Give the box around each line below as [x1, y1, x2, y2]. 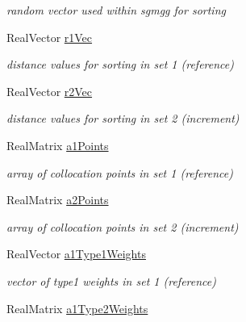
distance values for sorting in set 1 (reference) [6, 56, 234, 73]
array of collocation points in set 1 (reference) [6, 164, 233, 181]
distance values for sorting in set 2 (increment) [6, 110, 240, 127]
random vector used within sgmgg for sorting [6, 2, 226, 18]
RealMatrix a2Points [6, 191, 109, 208]
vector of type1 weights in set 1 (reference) [6, 272, 216, 289]
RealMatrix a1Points [6, 136, 109, 153]
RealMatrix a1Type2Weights [6, 299, 148, 316]
